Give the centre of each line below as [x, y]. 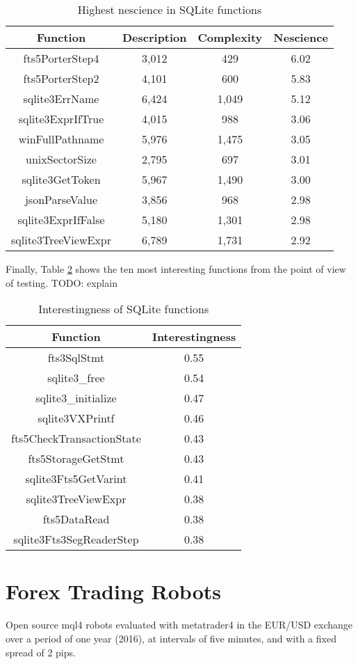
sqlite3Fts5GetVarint [76, 479]
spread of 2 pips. [41, 652]
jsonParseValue [61, 199]
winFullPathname [61, 139]
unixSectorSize [61, 159]
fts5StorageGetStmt [76, 459]
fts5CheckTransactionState [76, 438]
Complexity [230, 37]
